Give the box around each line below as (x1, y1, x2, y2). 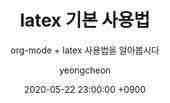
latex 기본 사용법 (19, 9, 151, 32)
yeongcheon (58, 64, 112, 76)
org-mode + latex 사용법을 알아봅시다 (10, 44, 160, 56)
